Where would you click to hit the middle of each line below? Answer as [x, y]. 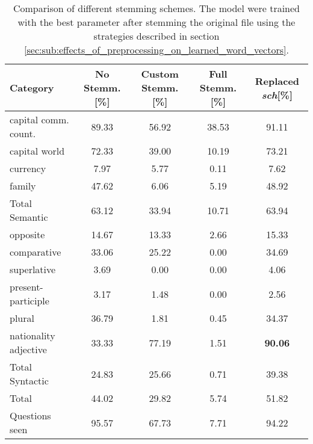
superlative [33, 269]
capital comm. [39, 119]
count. [23, 133]
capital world [37, 151]
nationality [33, 335]
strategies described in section [156, 36]
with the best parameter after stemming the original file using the [156, 22]
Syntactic [29, 381]
